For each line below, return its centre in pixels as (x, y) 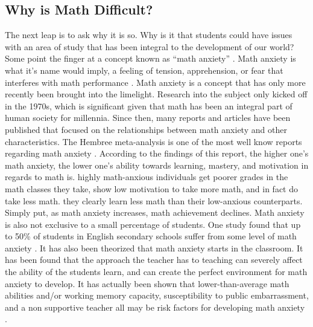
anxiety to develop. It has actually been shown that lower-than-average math (147, 283)
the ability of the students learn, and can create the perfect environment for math (156, 272)
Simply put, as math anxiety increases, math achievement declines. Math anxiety (155, 212)
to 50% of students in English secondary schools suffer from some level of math (151, 236)
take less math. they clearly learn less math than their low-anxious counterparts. (154, 200)
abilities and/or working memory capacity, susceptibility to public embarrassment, (157, 295)
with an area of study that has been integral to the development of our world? (150, 46)
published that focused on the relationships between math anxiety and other (146, 129)
